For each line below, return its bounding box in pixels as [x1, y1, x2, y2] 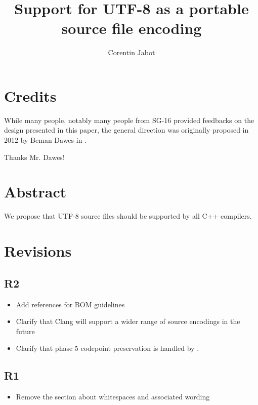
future [16, 326, 35, 336]
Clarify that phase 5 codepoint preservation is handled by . [16, 343, 199, 353]
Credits [4, 85, 57, 106]
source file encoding [61, 18, 202, 38]
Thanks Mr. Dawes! [4, 151, 65, 162]
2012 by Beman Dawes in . [4, 135, 87, 145]
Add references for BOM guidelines [16, 299, 125, 309]
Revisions [4, 240, 72, 261]
